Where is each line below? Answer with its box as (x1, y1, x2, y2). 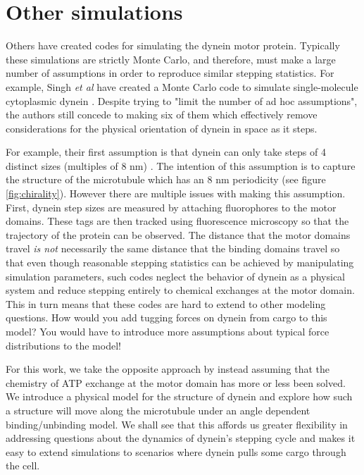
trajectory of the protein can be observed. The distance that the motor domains (6, 227, 351, 242)
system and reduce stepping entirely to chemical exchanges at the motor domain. (6, 283, 355, 297)
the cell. (6, 458, 40, 473)
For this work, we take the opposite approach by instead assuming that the (6, 362, 330, 376)
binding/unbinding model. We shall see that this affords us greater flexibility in (6, 417, 348, 431)
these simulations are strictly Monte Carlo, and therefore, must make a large (6, 51, 336, 66)
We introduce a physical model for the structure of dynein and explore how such (6, 389, 353, 404)
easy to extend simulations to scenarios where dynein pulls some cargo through (6, 444, 346, 459)
